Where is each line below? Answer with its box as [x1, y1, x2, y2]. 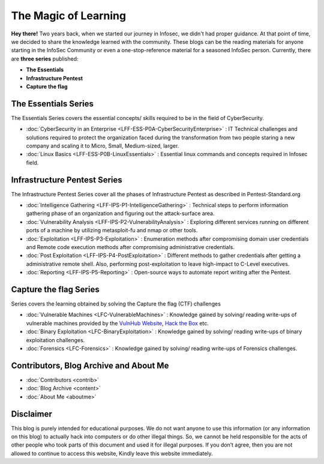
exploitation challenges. [26, 336, 85, 343]
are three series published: [11, 55, 79, 62]
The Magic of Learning [11, 9, 126, 22]
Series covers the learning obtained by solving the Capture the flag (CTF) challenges [11, 300, 221, 307]
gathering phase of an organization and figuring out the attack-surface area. [26, 210, 215, 217]
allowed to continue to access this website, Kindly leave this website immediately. [11, 450, 213, 457]
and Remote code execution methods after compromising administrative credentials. [26, 244, 235, 250]
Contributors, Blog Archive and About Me [11, 360, 169, 370]
